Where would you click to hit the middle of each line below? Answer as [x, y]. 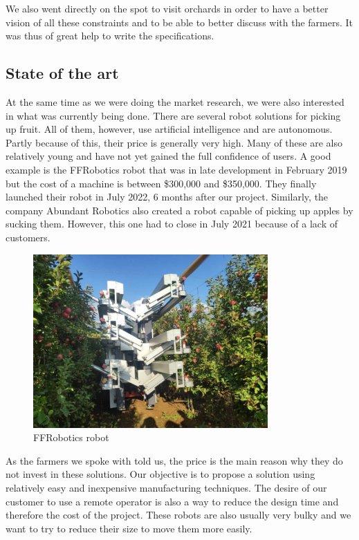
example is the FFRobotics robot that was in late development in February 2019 [176, 169]
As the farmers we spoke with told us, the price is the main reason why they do [174, 460]
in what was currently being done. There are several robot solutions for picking [173, 115]
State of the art [62, 73]
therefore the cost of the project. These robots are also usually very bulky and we [178, 515]
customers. [28, 237]
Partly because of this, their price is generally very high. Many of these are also [174, 142]
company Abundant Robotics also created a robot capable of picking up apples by [179, 210]
